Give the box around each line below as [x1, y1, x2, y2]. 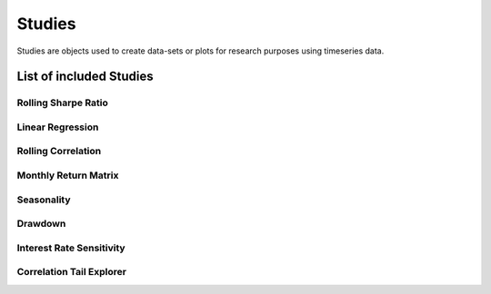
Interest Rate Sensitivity [16, 241, 126, 254]
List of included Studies [16, 69, 154, 84]
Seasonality [16, 193, 72, 206]
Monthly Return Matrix [16, 169, 119, 181]
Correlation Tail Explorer [16, 266, 127, 279]
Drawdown [16, 218, 66, 230]
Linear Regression [16, 121, 99, 133]
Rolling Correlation [16, 145, 102, 158]
